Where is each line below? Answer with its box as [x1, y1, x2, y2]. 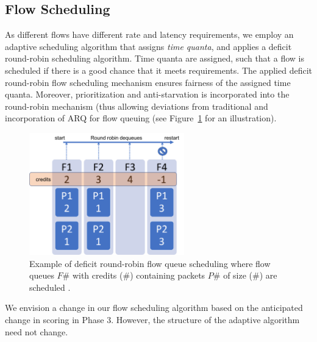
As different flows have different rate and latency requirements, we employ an [5, 28, 294, 41]
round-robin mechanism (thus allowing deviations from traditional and [5, 99, 268, 112]
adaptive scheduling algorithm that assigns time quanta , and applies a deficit [5, 40, 292, 52]
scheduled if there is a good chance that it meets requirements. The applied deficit [5, 63, 312, 76]
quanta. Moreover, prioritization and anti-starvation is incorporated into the [5, 88, 290, 101]
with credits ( [72, 269, 123, 282]
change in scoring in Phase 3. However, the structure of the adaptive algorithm [5, 313, 300, 326]
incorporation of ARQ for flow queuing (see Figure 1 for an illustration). [5, 112, 277, 124]
